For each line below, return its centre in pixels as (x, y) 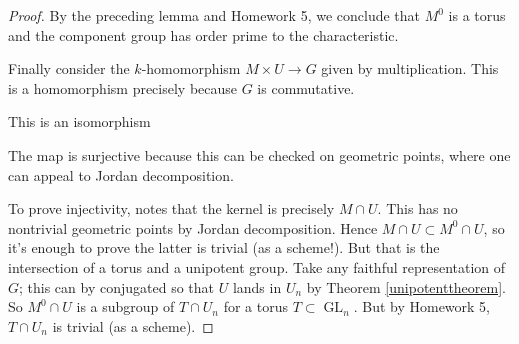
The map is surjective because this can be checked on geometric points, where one (259, 154)
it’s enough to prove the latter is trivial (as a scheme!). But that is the (224, 247)
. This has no (417, 208)
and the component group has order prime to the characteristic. (203, 34)
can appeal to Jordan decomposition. (121, 174)
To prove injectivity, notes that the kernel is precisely (171, 208)
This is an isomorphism (79, 121)
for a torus (255, 306)
